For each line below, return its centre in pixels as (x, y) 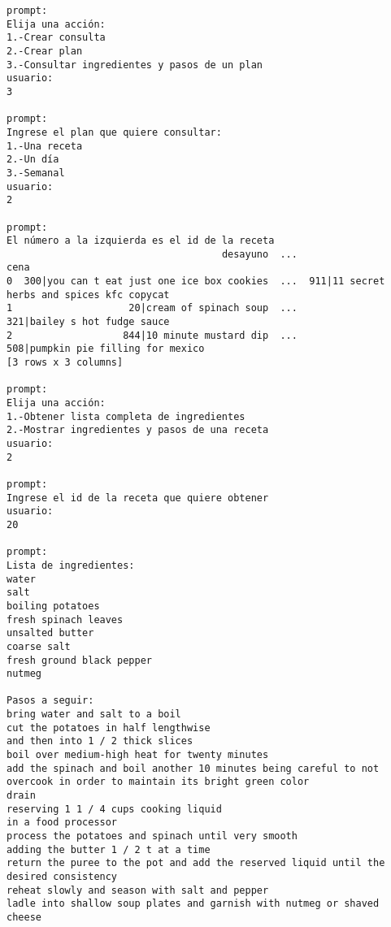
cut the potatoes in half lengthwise (109, 728)
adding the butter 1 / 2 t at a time (109, 849)
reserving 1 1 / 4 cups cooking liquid (114, 809)
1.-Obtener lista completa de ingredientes (126, 416)
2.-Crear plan (45, 51)
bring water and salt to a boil (94, 715)
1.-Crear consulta (56, 38)
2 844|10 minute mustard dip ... (152, 335)
